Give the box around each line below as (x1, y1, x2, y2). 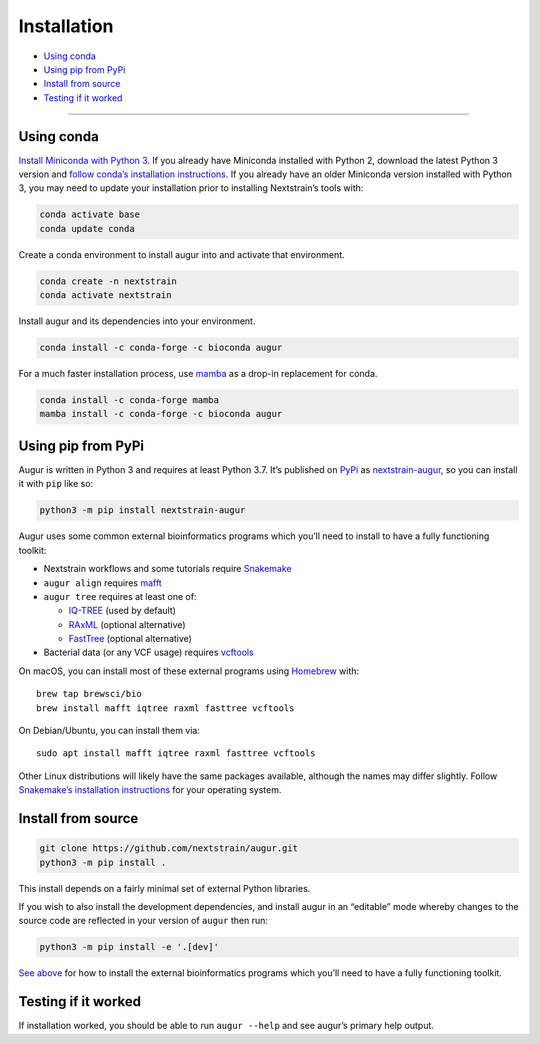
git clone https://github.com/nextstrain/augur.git (39, 843, 299, 854)
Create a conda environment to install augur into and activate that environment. (18, 248, 345, 260)
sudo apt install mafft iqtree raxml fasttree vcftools (36, 748, 316, 759)
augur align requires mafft (43, 576, 162, 589)
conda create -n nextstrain (39, 275, 177, 287)
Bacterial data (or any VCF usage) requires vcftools (43, 646, 254, 659)
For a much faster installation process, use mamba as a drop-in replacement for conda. (18, 368, 378, 380)
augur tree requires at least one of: (43, 590, 197, 602)
